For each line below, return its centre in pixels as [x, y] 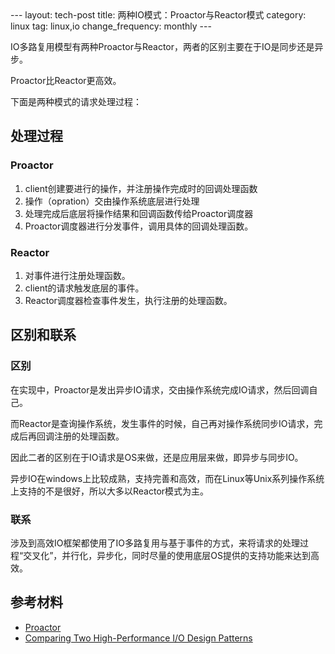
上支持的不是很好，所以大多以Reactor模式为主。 [110, 491]
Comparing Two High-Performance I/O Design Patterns [138, 638]
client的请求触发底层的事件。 [84, 288]
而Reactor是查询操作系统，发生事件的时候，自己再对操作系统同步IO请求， [162, 423]
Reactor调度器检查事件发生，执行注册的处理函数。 [128, 300]
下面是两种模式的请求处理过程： [76, 101]
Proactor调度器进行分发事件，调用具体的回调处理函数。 [139, 226]
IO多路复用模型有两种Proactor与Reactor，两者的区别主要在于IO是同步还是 [162, 46]
